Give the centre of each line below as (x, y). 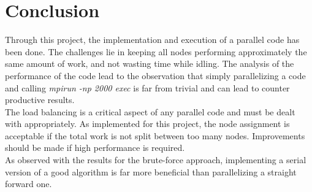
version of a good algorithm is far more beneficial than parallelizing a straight (151, 171)
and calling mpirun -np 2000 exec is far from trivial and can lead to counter (147, 87)
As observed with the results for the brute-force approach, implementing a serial (156, 160)
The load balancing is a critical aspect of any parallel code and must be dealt (150, 111)
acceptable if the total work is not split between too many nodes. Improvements (155, 135)
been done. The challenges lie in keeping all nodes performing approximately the (156, 51)
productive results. (40, 100)
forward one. (29, 184)
